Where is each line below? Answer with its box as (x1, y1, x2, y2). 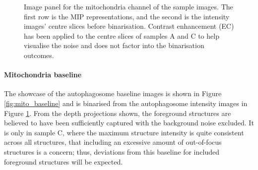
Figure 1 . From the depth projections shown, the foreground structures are (4, 108, 231, 118)
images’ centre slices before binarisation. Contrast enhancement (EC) (24, 21, 234, 31)
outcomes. (24, 50, 54, 60)
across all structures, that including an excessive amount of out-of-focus (4, 137, 222, 147)
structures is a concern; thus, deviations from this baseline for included (4, 146, 219, 157)
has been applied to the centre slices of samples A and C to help (24, 30, 219, 41)
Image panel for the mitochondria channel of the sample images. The (24, 1, 233, 11)
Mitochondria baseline (4, 69, 82, 80)
